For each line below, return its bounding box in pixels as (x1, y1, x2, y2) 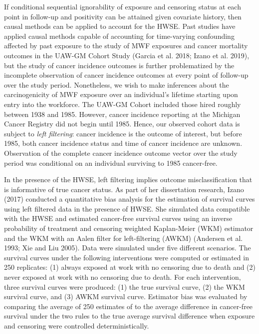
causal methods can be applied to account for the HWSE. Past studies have (4, 21, 236, 31)
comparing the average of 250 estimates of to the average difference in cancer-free (4, 301, 253, 311)
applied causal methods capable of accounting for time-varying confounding (4, 30, 235, 41)
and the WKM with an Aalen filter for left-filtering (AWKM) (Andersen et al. (4, 232, 243, 243)
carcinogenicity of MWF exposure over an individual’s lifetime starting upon (4, 89, 238, 100)
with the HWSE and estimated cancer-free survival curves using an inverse (4, 213, 233, 223)
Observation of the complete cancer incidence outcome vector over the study (4, 147, 238, 158)
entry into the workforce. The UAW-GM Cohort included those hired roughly (4, 99, 241, 109)
